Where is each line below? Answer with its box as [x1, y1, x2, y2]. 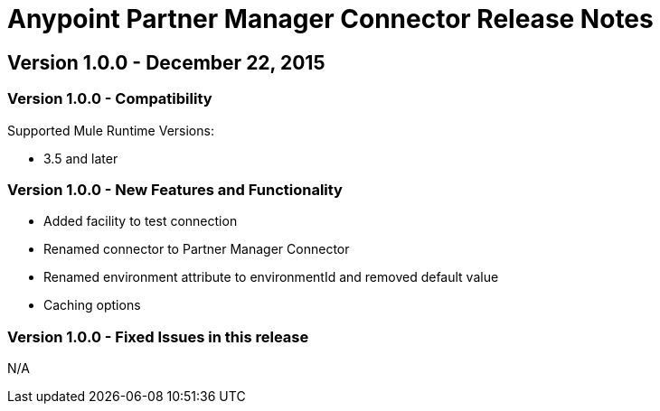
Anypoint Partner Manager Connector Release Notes [7, 4, 654, 34]
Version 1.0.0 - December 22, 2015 [7, 51, 325, 74]
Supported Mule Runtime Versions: [7, 122, 214, 138]
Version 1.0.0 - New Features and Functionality [7, 180, 343, 199]
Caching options [43, 297, 141, 313]
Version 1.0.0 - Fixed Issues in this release [7, 327, 309, 346]
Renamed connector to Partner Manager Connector [43, 241, 350, 257]
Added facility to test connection [43, 213, 238, 229]
